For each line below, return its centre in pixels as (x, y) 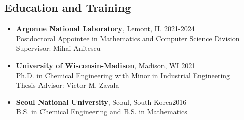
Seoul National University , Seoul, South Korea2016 (101, 102)
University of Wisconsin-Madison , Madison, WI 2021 (106, 65)
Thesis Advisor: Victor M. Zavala (68, 85)
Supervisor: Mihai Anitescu (58, 48)
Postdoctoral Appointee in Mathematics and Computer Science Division (128, 38)
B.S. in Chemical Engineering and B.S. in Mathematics (101, 112)
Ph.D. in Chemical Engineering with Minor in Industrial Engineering (123, 75)
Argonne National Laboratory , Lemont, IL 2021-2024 (105, 28)
